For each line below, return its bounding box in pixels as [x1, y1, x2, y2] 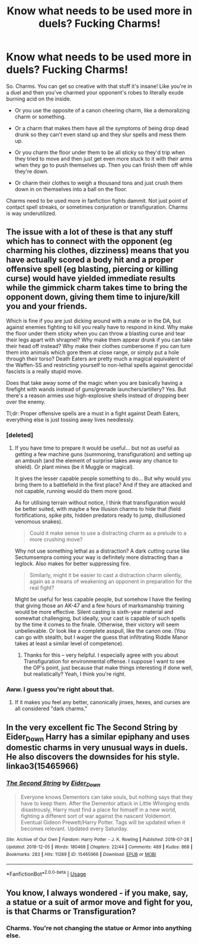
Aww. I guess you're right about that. [6, 685, 114, 694]
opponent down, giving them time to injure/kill [6, 292, 180, 302]
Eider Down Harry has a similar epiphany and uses [6, 732, 190, 743]
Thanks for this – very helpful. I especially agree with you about [23, 651, 179, 658]
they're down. [14, 168, 49, 175]
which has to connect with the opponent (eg [6, 236, 173, 246]
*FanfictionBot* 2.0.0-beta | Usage [6, 870, 86, 878]
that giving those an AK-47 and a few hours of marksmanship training [14, 602, 185, 609]
